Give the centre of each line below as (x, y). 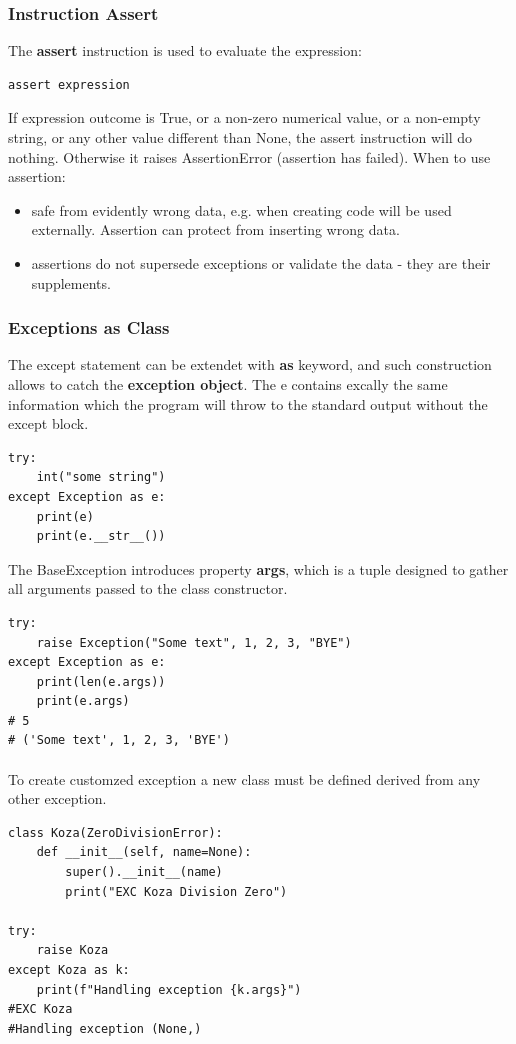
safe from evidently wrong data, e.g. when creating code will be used (241, 209)
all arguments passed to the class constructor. (148, 588)
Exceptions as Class (89, 327)
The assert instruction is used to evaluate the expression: (185, 50)
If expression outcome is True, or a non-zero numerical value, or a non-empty (244, 117)
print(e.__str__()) (101, 536)
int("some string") (101, 477)
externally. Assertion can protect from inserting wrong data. (215, 229)
